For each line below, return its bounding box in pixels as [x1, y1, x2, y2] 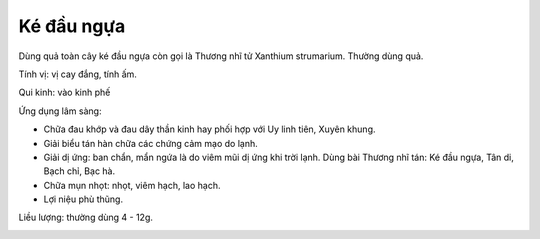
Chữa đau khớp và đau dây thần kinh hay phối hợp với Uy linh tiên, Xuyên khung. [43, 123, 376, 135]
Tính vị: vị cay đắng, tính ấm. [18, 68, 137, 80]
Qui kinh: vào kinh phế [18, 86, 111, 99]
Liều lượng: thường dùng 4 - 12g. [18, 211, 154, 224]
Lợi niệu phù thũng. [43, 193, 124, 205]
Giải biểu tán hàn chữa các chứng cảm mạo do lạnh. [43, 137, 259, 149]
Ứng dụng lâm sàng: [18, 105, 102, 117]
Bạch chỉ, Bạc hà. [43, 165, 116, 177]
